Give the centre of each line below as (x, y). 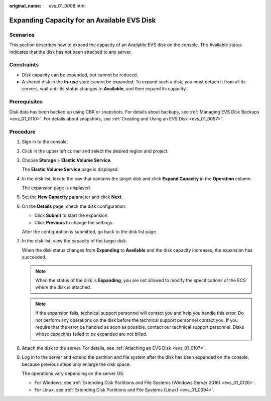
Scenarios (22, 35)
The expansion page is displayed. (56, 188)
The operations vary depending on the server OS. (73, 373)
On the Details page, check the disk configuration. (74, 206)
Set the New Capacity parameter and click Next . (72, 197)
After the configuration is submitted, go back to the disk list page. (90, 232)
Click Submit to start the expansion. (72, 215)
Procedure (22, 131)
